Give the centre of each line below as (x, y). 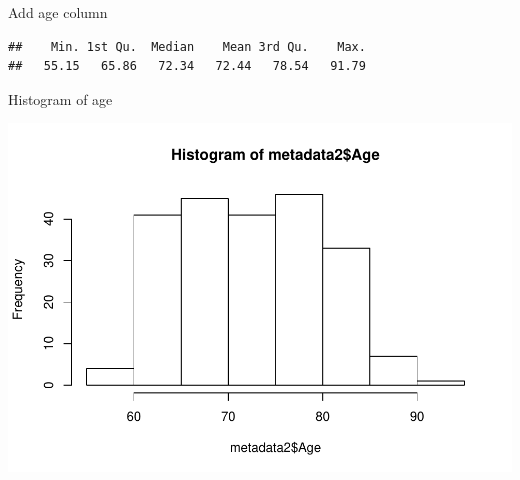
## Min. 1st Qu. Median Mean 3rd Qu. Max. (187, 46)
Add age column (58, 12)
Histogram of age (60, 98)
